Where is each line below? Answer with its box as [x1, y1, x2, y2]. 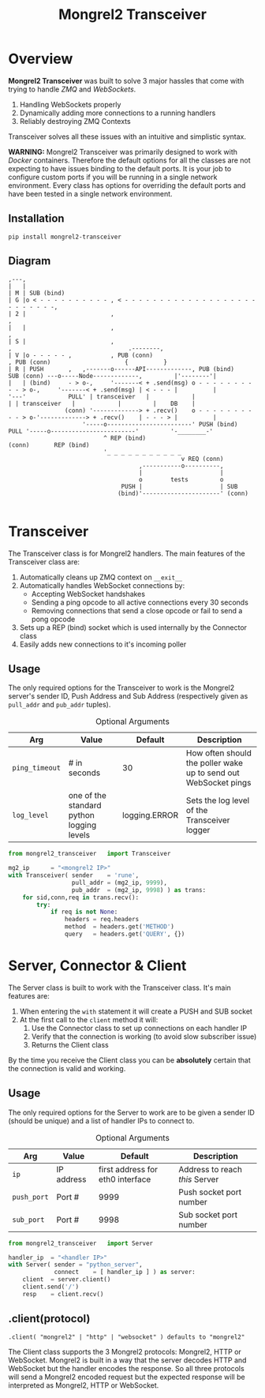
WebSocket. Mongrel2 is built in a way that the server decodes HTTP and [8, 1355, 247, 1365]
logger [185, 825, 211, 836]
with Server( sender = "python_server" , [8, 1261, 144, 1269]
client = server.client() [22, 1276, 111, 1284]
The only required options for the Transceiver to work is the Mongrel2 [8, 683, 235, 692]
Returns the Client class [31, 1040, 109, 1049]
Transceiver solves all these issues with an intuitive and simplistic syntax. [8, 132, 247, 141]
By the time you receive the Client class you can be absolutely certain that [8, 1055, 251, 1065]
